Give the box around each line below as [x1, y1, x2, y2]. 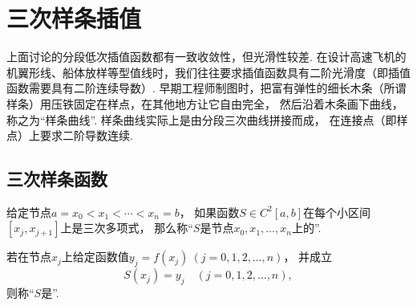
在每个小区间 [303, 203, 371, 220]
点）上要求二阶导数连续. [6, 127, 133, 144]
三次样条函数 [6, 166, 107, 191]
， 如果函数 [179, 203, 240, 220]
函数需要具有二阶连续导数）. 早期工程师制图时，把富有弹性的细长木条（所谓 [6, 80, 407, 96]
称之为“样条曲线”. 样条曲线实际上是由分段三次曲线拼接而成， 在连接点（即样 [6, 111, 408, 128]
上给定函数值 [61, 248, 129, 265]
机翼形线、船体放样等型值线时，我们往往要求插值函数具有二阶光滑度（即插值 [6, 63, 411, 80]
